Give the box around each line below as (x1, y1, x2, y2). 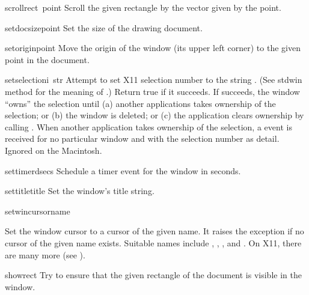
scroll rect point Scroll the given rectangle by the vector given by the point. (5, 1, 281, 13)
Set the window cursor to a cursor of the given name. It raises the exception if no (5, 225, 304, 237)
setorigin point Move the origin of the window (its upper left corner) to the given (5, 41, 301, 54)
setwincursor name (5, 204, 70, 217)
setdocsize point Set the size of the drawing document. (5, 21, 203, 34)
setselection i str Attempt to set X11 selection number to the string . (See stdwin (5, 73, 302, 86)
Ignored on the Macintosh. (5, 144, 102, 156)
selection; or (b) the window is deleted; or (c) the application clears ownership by (5, 109, 304, 121)
